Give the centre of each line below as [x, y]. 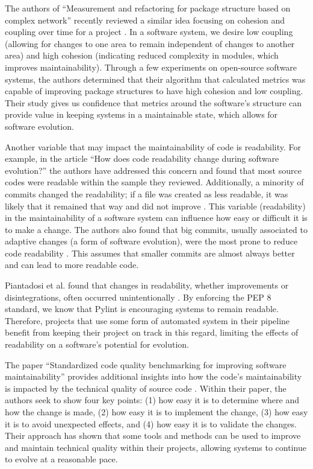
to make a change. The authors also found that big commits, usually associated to [156, 229]
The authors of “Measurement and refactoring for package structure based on [148, 8]
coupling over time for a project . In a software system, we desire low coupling [149, 32]
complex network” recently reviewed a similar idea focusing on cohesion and [145, 20]
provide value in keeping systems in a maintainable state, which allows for [141, 114]
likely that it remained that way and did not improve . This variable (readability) [155, 206]
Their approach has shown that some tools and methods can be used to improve [153, 436]
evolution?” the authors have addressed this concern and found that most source [153, 170]
